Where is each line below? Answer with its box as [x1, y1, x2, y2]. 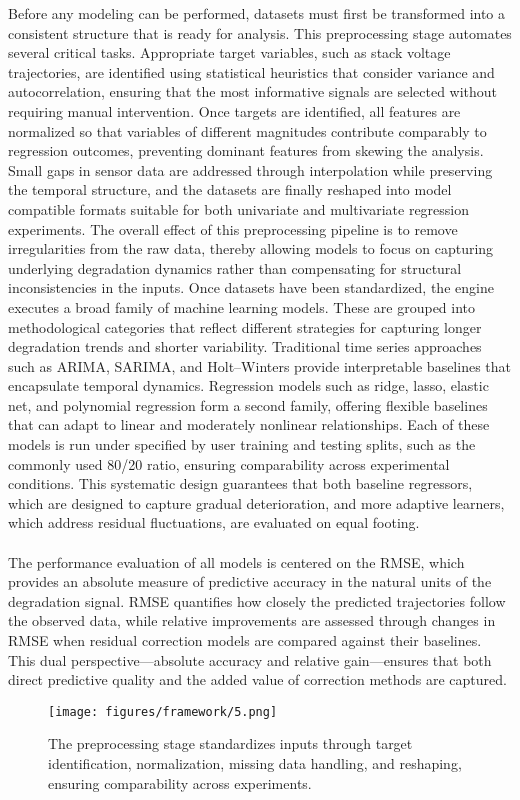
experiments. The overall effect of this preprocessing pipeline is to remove [8, 218, 458, 239]
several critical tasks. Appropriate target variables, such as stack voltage [8, 42, 451, 63]
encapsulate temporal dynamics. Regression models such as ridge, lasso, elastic [8, 375, 489, 396]
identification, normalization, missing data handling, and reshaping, [48, 753, 462, 774]
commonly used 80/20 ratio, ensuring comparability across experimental [8, 453, 450, 474]
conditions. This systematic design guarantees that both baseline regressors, [8, 473, 473, 494]
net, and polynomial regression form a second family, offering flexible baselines [8, 394, 488, 415]
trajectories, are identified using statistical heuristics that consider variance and [8, 61, 495, 82]
